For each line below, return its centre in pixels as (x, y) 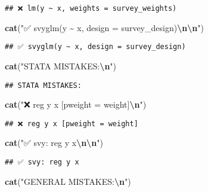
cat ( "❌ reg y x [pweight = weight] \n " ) (76, 104)
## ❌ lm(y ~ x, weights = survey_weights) (91, 8)
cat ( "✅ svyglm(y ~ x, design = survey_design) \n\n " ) (104, 27)
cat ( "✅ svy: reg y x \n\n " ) (54, 143)
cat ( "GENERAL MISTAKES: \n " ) (68, 181)
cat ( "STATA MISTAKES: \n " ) (61, 65)
